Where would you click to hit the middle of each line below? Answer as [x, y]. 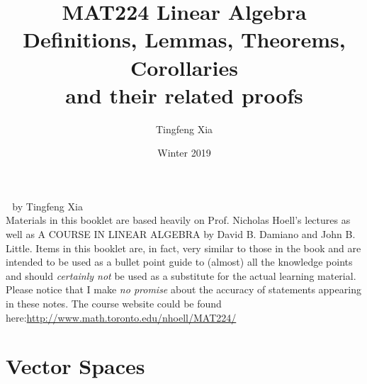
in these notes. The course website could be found [114, 304]
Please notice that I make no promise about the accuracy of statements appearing [183, 289]
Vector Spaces [75, 366]
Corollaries [184, 67]
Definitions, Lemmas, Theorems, [184, 39]
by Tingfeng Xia [47, 206]
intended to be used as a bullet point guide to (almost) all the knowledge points [179, 262]
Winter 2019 [184, 153]
